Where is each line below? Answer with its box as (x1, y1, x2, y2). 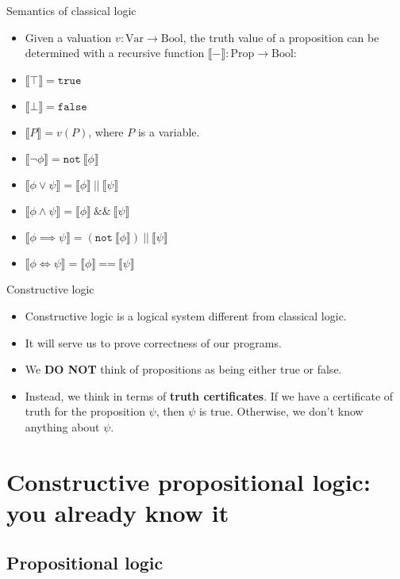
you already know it (6, 496, 229, 528)
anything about (25, 418, 100, 435)
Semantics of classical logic (6, 2, 137, 18)
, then (156, 403, 185, 420)
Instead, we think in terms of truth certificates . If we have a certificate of (25, 387, 394, 404)
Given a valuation (25, 29, 112, 45)
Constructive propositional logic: (6, 465, 371, 497)
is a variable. (137, 123, 200, 140)
